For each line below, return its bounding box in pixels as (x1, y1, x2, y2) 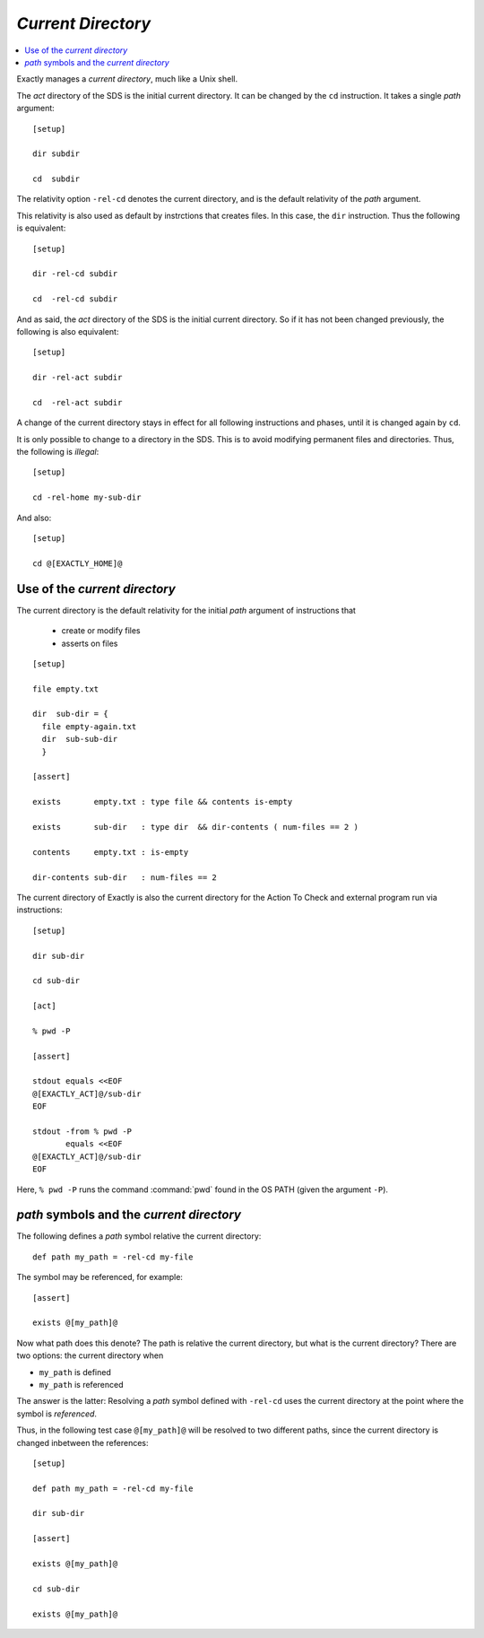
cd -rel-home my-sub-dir (32, 492, 142, 502)
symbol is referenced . (16, 1408, 98, 1419)
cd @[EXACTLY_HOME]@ (32, 558, 123, 569)
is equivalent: (16, 222, 66, 233)
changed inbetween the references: (16, 1437, 149, 1448)
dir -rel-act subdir (32, 372, 123, 383)
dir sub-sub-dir (41, 734, 118, 745)
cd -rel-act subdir (32, 397, 123, 407)
